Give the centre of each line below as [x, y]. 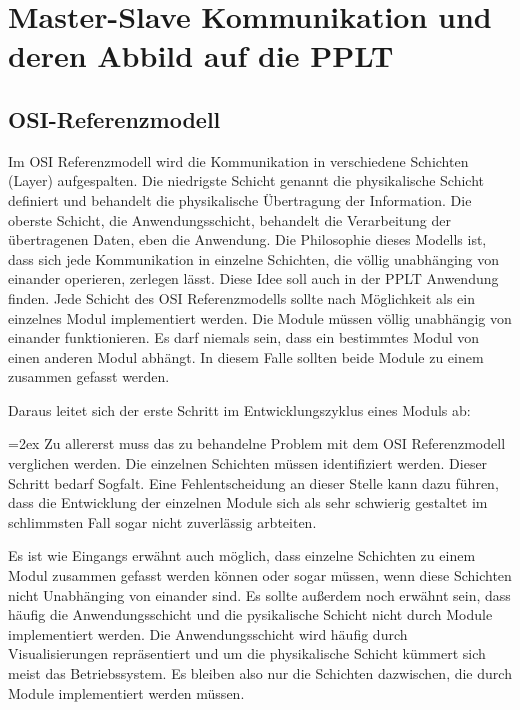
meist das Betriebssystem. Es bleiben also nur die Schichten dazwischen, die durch [260, 673]
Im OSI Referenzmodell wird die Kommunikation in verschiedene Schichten [238, 160]
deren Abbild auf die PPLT [201, 55]
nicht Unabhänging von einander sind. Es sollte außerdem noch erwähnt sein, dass [259, 594]
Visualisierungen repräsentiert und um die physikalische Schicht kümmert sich [247, 653]
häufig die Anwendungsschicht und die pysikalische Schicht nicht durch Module [250, 614]
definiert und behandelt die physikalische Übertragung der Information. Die [240, 199]
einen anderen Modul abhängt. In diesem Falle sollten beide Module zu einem [246, 356]
